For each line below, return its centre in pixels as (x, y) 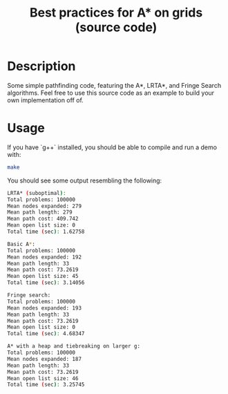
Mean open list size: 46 (43, 378)
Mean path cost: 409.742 (43, 219)
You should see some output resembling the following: (85, 180)
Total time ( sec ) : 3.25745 (46, 385)
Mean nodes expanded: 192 (44, 257)
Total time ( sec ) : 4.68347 (46, 334)
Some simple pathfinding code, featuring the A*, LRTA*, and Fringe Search (114, 85)
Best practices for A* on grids (116, 13)
